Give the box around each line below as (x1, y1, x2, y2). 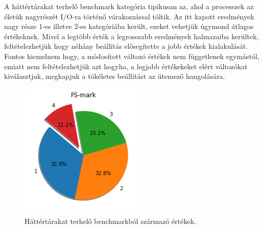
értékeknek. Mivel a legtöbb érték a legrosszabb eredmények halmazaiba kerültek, (4, 31, 259, 41)
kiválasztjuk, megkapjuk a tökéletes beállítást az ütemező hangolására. (4, 71, 225, 81)
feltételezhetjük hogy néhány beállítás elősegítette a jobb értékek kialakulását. (4, 41, 248, 51)
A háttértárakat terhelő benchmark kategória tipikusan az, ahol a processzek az (4, 1, 254, 11)
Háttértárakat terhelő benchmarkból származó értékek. (25, 216, 196, 226)
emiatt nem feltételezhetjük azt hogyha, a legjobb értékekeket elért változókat (4, 61, 248, 71)
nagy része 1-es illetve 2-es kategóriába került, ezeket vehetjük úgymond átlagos (4, 21, 254, 32)
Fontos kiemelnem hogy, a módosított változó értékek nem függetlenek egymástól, (4, 50, 259, 61)
